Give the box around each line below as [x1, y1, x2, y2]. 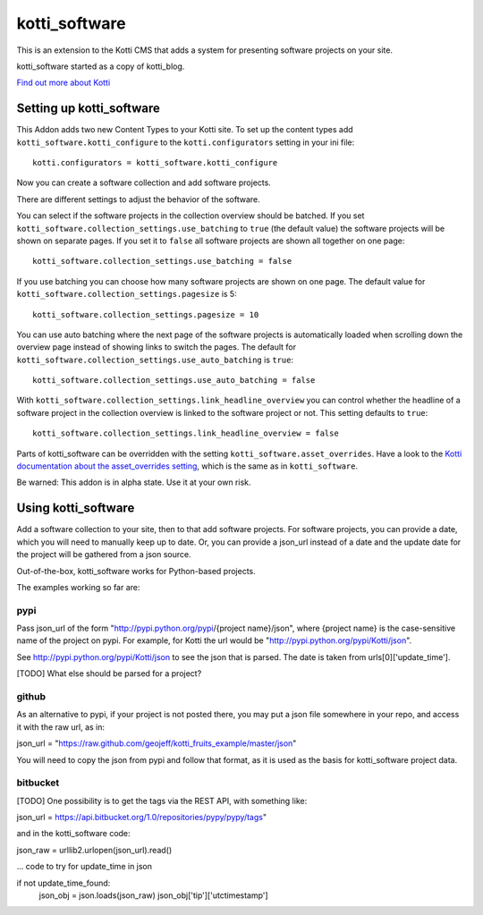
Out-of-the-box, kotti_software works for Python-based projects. [16, 565, 257, 576]
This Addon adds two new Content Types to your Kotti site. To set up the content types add [16, 124, 353, 135]
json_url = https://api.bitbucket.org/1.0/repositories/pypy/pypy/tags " [16, 812, 267, 823]
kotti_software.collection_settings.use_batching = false [32, 256, 292, 267]
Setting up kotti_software [16, 101, 160, 116]
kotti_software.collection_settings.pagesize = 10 [32, 309, 259, 319]
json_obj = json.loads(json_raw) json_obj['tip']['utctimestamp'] [38, 890, 268, 901]
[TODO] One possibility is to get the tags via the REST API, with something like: [16, 795, 308, 806]
